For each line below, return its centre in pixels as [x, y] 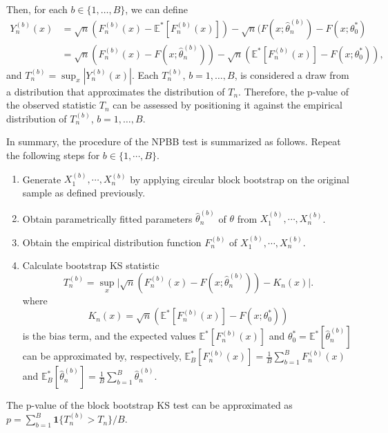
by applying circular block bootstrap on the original [240, 179]
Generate [42, 179]
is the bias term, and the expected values [109, 336]
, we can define [156, 9]
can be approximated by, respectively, [102, 356]
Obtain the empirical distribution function [112, 242]
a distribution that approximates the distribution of [116, 91]
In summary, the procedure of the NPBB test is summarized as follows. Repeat [174, 141]
